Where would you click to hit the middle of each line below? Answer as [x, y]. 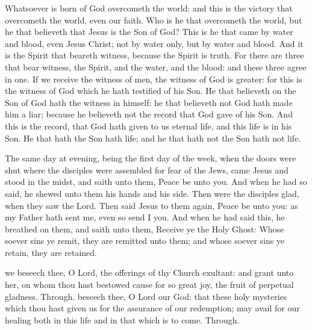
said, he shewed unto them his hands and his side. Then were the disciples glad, [152, 193]
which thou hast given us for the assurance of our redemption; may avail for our [152, 308]
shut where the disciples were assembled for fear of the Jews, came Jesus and [147, 170]
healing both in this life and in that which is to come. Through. [122, 319]
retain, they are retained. [51, 252]
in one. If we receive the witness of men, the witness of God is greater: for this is [154, 79]
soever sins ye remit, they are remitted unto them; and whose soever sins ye [145, 241]
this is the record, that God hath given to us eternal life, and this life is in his [148, 126]
